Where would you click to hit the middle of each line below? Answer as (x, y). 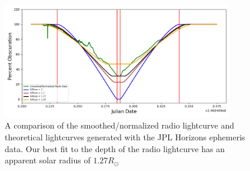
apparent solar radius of (48, 160)
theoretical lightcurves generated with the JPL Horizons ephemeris (125, 137)
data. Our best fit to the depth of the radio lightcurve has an (115, 148)
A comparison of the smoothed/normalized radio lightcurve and (119, 125)
